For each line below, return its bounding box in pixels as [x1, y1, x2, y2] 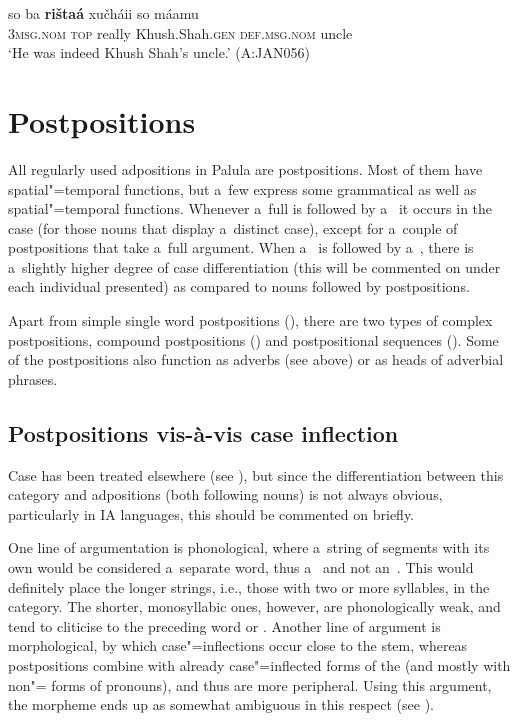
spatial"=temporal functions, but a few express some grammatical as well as [8, 178, 477, 199]
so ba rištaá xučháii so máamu [8, 3, 199, 23]
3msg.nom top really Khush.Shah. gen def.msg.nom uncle [8, 22, 353, 43]
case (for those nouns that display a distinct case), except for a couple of [8, 217, 458, 238]
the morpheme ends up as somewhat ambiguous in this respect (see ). [8, 694, 435, 715]
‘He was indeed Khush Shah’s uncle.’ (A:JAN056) [8, 42, 310, 63]
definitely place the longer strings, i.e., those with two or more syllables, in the [8, 576, 490, 597]
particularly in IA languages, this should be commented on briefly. [8, 503, 414, 524]
